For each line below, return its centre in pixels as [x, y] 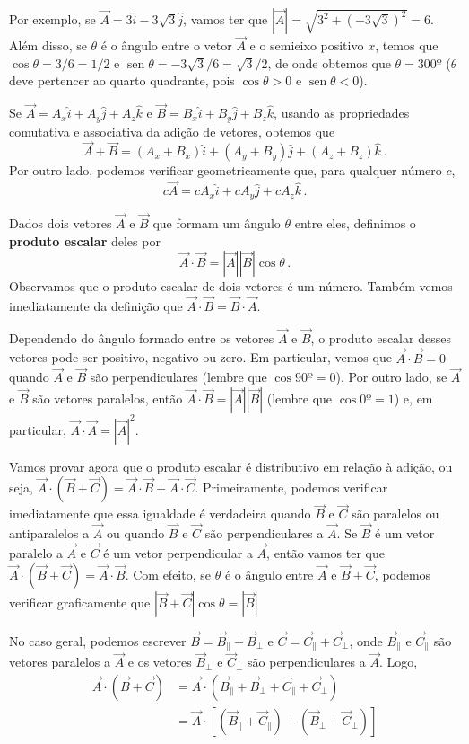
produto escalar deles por [85, 240]
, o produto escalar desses [381, 337]
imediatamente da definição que [96, 305]
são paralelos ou [395, 514]
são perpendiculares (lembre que [178, 377]
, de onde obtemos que [329, 62]
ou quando [136, 533]
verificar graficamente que [80, 602]
